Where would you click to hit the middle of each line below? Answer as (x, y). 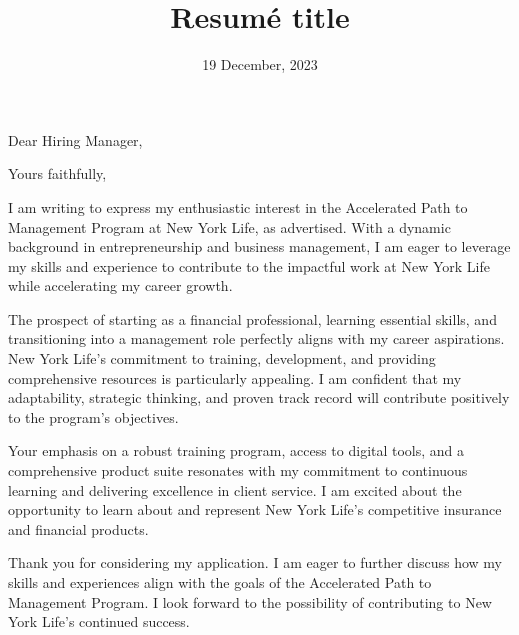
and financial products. (78, 528)
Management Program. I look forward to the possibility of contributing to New (250, 601)
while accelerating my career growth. (120, 285)
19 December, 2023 (260, 64)
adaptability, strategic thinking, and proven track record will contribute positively (259, 397)
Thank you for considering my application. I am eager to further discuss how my (255, 562)
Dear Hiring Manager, (75, 139)
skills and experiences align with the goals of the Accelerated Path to (220, 582)
